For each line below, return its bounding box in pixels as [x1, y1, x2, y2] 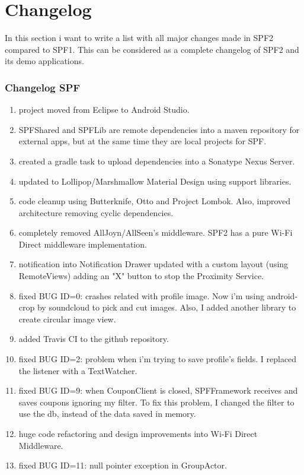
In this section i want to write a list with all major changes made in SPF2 [5, 31, 274, 44]
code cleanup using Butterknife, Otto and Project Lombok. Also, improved [18, 195, 291, 207]
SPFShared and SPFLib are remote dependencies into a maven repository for [18, 123, 300, 135]
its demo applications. [5, 55, 84, 67]
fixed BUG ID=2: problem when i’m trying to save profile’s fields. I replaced [18, 353, 297, 365]
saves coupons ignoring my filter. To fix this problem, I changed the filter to [18, 395, 295, 408]
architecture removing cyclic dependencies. [18, 206, 174, 218]
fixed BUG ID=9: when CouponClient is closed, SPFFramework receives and [18, 384, 298, 397]
